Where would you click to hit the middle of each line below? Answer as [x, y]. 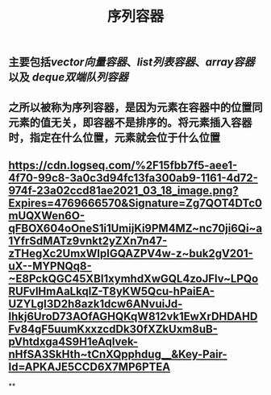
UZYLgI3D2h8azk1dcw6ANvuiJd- [96, 304]
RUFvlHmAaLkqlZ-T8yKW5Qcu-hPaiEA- [112, 291]
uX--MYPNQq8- [50, 266]
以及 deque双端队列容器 [69, 77]
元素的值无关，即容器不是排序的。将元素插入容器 [130, 122]
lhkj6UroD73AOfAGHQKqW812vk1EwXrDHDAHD [133, 316]
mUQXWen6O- [47, 216]
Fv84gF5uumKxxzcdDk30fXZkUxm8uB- [113, 328]
